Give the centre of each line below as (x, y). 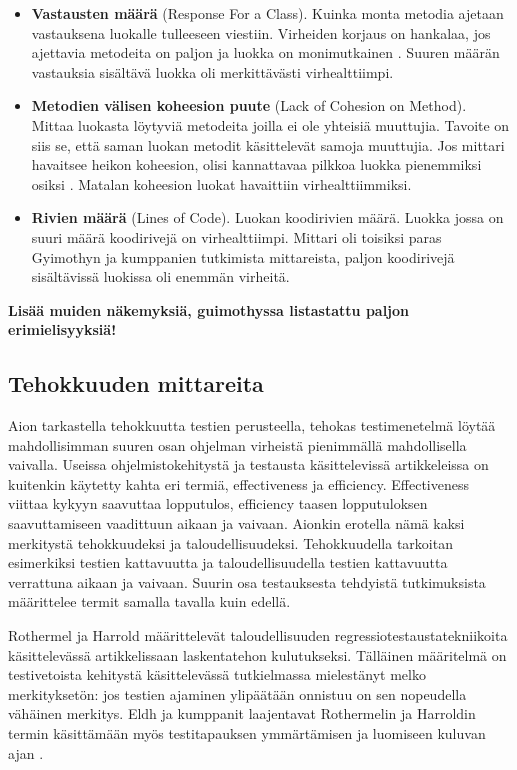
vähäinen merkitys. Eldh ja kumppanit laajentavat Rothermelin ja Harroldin (242, 713)
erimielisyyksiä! (62, 329)
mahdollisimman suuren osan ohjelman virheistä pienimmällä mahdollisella (237, 444)
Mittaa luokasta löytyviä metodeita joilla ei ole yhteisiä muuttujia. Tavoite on (270, 124)
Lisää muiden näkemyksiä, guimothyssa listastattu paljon (209, 309)
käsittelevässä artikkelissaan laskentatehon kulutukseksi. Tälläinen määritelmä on (257, 654)
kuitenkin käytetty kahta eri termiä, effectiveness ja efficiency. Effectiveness (238, 483)
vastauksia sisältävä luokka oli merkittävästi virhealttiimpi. (212, 71)
